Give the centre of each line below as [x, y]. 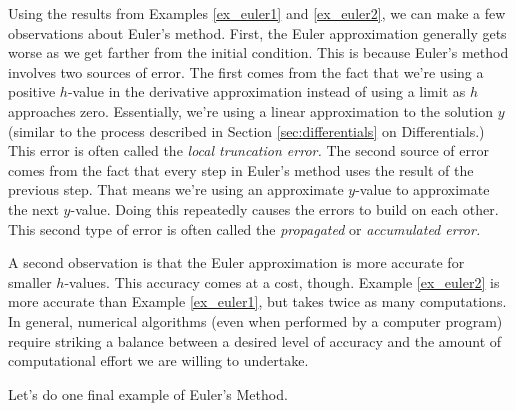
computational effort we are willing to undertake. [158, 360]
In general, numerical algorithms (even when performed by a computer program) [255, 320]
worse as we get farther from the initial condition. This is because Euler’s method [258, 52]
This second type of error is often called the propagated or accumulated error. [244, 228]
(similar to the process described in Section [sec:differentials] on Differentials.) [246, 130]
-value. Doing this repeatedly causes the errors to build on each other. [284, 208]
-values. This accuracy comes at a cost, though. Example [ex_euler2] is [282, 281]
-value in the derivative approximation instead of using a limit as [266, 91]
